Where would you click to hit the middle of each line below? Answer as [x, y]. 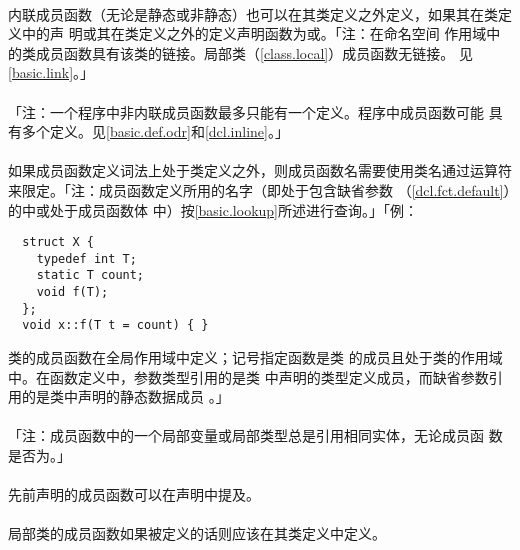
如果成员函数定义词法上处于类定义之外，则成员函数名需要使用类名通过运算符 [260, 170]
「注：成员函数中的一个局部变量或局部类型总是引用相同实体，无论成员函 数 [255, 435]
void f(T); [72, 292]
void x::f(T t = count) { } [115, 325]
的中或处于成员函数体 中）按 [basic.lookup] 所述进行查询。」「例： [213, 209]
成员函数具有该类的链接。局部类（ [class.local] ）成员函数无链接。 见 [254, 52]
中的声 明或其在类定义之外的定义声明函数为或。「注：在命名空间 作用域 [254, 33]
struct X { [58, 242]
